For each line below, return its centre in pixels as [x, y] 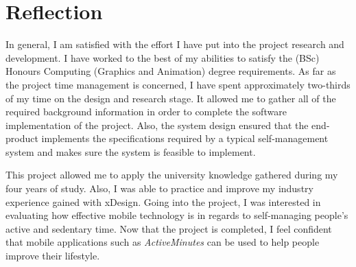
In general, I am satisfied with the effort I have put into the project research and [175, 44]
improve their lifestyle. [53, 256]
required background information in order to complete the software [146, 112]
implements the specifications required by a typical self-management [185, 138]
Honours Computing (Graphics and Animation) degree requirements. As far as [171, 71]
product [22, 138]
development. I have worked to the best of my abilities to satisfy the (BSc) [163, 57]
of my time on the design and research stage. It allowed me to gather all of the [171, 98]
